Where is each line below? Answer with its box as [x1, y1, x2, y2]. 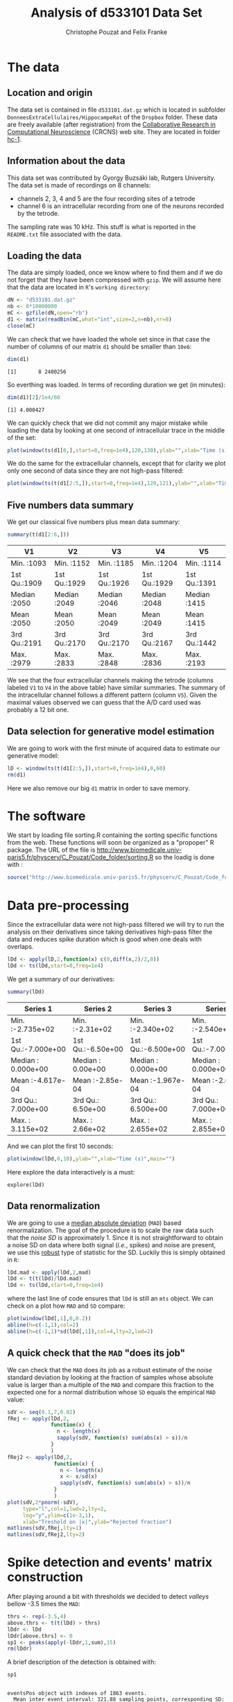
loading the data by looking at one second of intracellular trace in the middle [7, 426, 225, 435]
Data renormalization [7, 1200, 101, 1212]
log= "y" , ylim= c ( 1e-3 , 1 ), [22, 1512, 95, 1519]
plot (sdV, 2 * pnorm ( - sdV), [7, 1499, 79, 1506]
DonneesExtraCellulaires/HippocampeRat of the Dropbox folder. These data [7, 112, 218, 121]
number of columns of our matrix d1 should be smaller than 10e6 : [7, 342, 192, 351]
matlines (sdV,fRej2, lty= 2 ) [7, 1531, 85, 1538]
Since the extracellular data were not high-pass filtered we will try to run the [7, 920, 225, 929]
